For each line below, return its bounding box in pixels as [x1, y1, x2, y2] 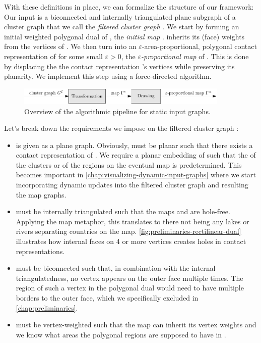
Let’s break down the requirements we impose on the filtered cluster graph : [4, 123, 239, 133]
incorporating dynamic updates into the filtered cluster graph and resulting [16, 179, 248, 190]
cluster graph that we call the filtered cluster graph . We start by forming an [4, 21, 239, 32]
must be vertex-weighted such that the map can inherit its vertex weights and [16, 319, 256, 330]
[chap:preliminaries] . [16, 302, 78, 313]
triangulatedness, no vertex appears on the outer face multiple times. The [16, 272, 243, 283]
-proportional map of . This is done [141, 51, 249, 61]
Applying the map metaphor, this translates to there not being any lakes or [16, 216, 249, 226]
